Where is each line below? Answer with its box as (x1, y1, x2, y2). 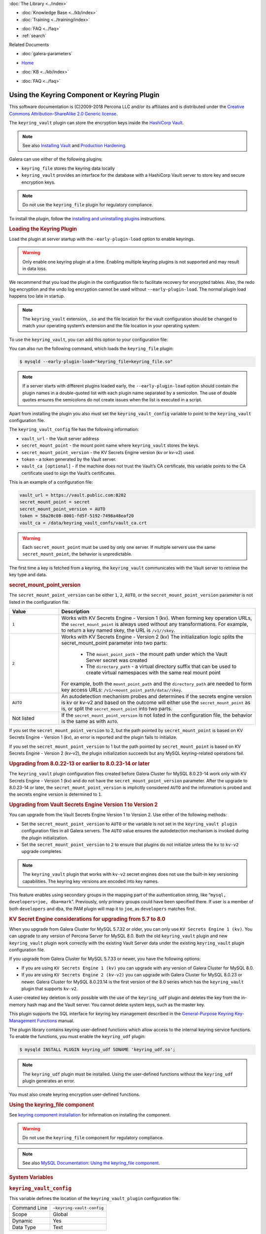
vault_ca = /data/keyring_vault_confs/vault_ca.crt (19, 520, 147, 526)
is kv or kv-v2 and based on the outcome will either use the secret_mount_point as (61, 699, 251, 706)
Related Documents (9, 41, 49, 47)
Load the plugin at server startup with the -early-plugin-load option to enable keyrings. (9, 236, 195, 242)
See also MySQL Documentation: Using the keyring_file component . (22, 1160, 160, 1166)
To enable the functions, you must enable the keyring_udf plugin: (9, 1034, 146, 1040)
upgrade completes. (21, 848, 63, 854)
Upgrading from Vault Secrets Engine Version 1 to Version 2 (9, 801, 158, 808)
